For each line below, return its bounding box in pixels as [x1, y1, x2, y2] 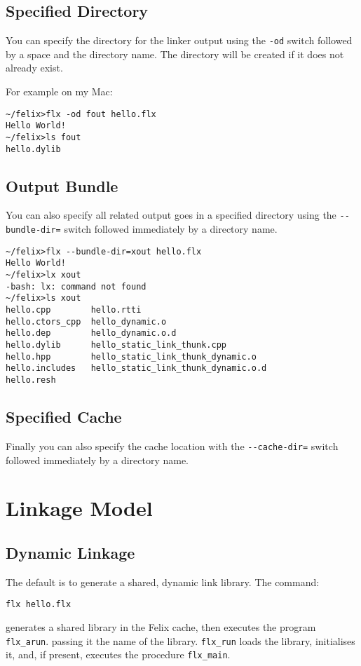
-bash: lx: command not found [6, 281, 147, 292]
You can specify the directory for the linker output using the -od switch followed [6, 33, 353, 48]
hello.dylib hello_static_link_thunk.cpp [6, 340, 226, 351]
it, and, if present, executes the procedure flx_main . [6, 647, 231, 662]
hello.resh [6, 375, 56, 385]
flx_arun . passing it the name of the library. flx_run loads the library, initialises [6, 633, 355, 648]
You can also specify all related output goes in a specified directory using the [6, 208, 336, 222]
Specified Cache [6, 406, 122, 428]
